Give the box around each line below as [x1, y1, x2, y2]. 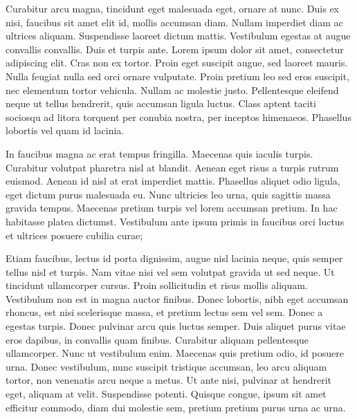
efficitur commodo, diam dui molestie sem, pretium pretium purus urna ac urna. [6, 400, 346, 414]
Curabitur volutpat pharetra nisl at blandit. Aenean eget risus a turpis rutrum [6, 160, 339, 174]
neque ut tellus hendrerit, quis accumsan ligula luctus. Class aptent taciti [6, 96, 316, 111]
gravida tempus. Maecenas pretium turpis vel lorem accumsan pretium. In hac [6, 201, 338, 215]
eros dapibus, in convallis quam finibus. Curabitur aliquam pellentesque [6, 332, 309, 346]
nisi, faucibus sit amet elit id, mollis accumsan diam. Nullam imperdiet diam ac [6, 15, 343, 29]
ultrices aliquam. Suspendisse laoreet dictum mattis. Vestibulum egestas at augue [6, 28, 351, 43]
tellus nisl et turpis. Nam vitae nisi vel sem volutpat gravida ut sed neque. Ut [6, 264, 335, 279]
